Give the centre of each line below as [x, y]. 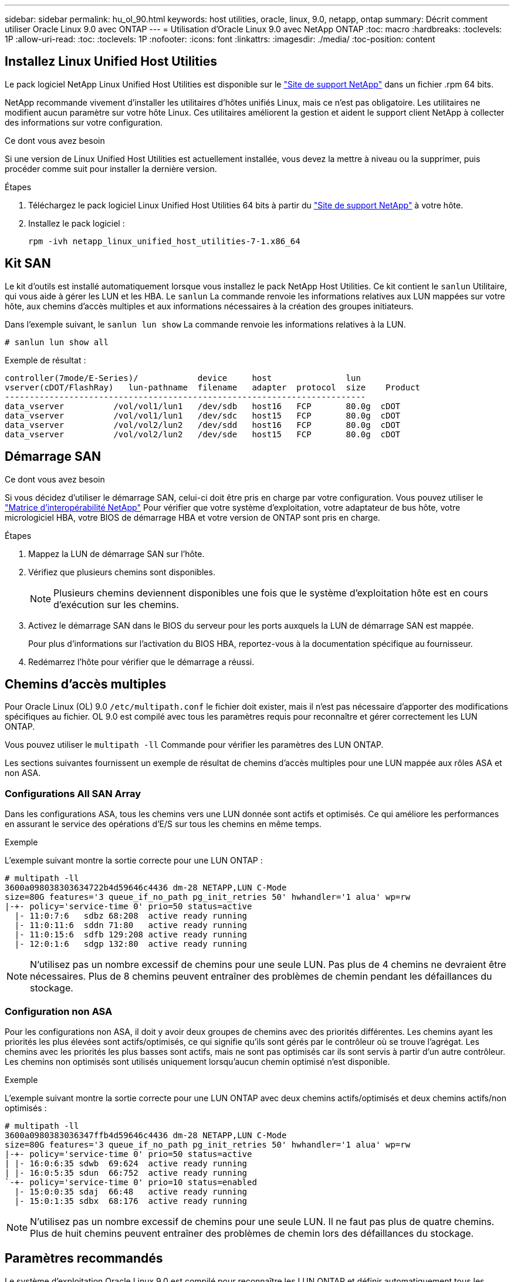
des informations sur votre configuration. [84, 122]
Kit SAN [28, 264]
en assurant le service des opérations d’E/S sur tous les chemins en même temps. [163, 824]
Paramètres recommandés [84, 1259]
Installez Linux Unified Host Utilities [111, 62]
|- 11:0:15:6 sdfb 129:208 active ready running [131, 935]
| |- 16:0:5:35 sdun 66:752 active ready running [126, 1173]
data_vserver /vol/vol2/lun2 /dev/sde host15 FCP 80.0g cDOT [203, 434]
